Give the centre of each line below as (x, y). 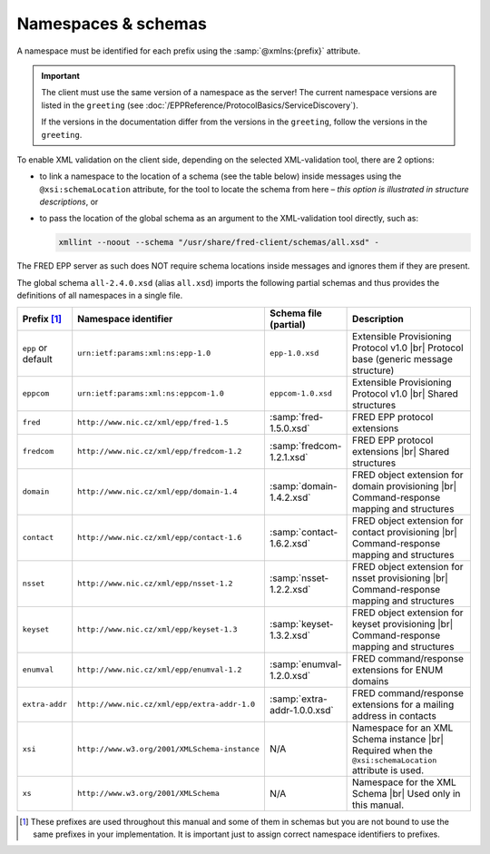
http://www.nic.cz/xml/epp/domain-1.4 (157, 491)
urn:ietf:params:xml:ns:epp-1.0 (144, 353)
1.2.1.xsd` (289, 456)
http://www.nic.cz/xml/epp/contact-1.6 (160, 538)
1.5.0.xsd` (289, 428)
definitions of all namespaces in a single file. (100, 296)
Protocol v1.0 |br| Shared (405, 393)
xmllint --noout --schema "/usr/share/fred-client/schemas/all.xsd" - (219, 242)
